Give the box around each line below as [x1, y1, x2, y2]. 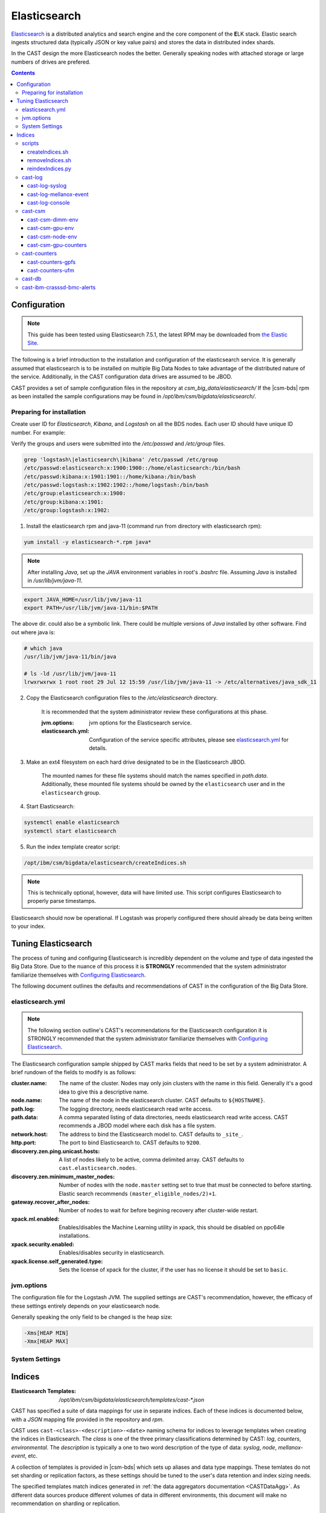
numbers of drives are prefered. [11, 58, 91, 65]
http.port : [11, 1139, 36, 1146]
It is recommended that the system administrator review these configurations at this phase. [41, 708, 268, 715]
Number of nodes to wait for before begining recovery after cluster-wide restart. [59, 1207, 259, 1214]
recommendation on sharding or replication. [11, 1500, 121, 1507]
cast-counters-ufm [27, 267, 75, 274]
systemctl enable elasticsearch [24, 819, 120, 826]
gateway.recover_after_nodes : [11, 1198, 90, 1206]
